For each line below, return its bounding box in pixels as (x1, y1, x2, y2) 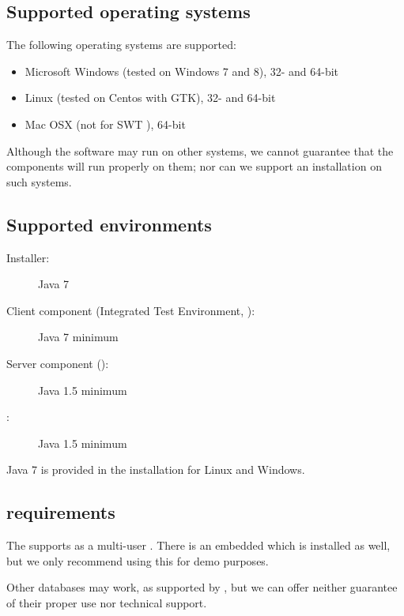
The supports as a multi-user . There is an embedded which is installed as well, (6, 537, 391, 554)
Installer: (6, 249, 50, 265)
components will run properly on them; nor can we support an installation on (6, 158, 382, 175)
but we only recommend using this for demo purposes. (6, 552, 269, 569)
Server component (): (6, 355, 109, 371)
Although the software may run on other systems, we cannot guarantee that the (6, 142, 394, 159)
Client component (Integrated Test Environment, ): (6, 302, 255, 318)
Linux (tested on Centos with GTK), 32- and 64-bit (25, 89, 276, 106)
